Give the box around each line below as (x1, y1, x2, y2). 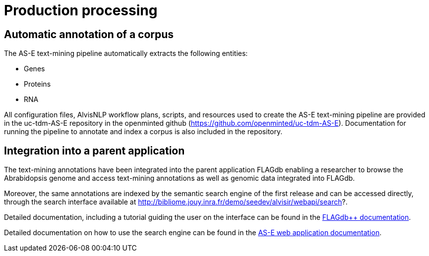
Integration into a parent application (4, 144, 185, 157)
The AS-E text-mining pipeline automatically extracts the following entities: (4, 49, 248, 58)
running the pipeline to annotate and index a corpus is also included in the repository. (4, 127, 283, 136)
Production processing (4, 2, 158, 19)
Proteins (24, 80, 51, 89)
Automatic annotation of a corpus (4, 28, 174, 41)
